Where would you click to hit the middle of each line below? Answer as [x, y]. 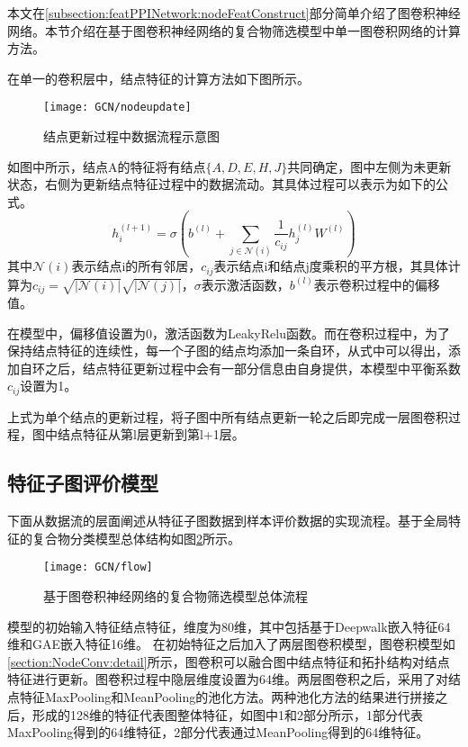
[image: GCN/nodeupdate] [117, 108]
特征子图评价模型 [83, 483]
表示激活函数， [245, 284]
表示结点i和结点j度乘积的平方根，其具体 [331, 266]
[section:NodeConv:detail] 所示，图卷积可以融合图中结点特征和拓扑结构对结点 [229, 661]
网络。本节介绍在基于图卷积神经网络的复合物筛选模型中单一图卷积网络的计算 [234, 30]
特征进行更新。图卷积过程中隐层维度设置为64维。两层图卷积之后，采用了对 [228, 679]
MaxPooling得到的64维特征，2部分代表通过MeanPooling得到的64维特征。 [218, 732]
